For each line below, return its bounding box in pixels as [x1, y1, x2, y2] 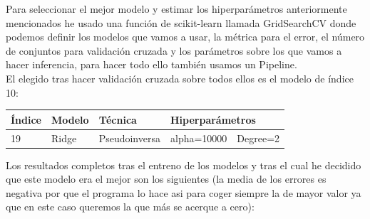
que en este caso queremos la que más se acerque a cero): [6, 199, 255, 214]
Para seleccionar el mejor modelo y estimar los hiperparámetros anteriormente [6, 1, 347, 16]
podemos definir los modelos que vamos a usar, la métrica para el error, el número [6, 29, 365, 44]
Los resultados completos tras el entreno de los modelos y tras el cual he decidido [6, 157, 361, 172]
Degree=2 [237, 130, 280, 145]
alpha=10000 [170, 130, 227, 145]
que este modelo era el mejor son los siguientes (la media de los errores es [6, 171, 327, 186]
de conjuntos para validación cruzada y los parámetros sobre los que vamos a [6, 43, 342, 58]
